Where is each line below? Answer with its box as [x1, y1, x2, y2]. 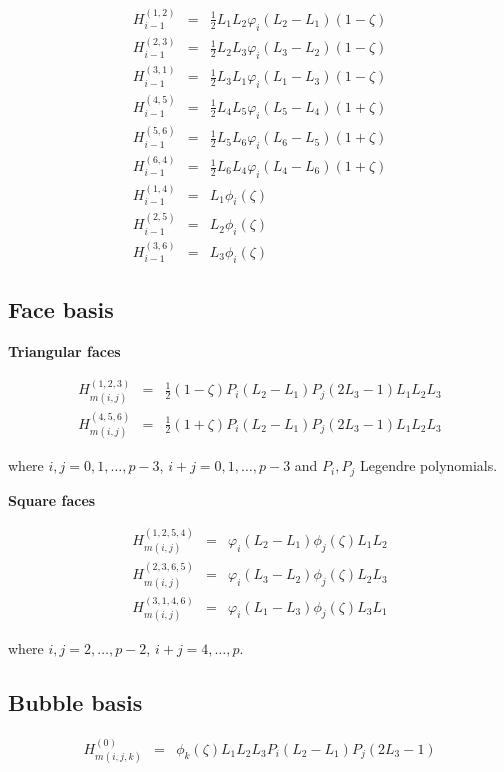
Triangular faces [8, 340, 121, 361]
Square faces [8, 489, 96, 510]
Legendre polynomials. [359, 455, 498, 476]
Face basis [8, 294, 114, 325]
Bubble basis [8, 686, 143, 717]
